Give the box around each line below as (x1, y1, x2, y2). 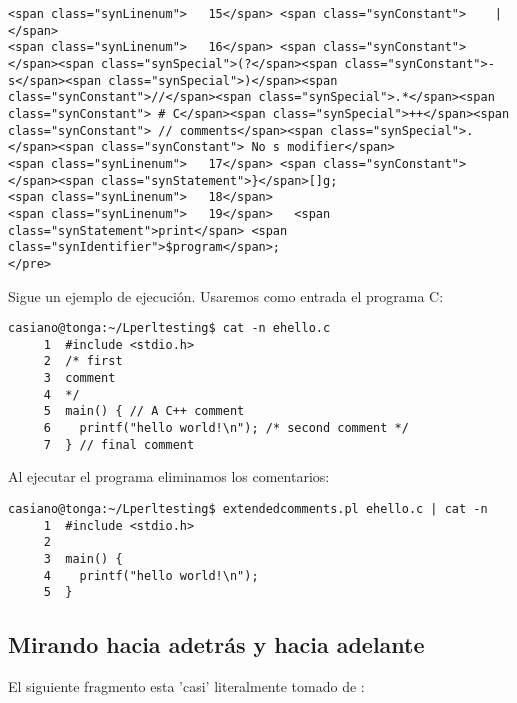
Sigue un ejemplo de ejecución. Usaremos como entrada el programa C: (8, 285, 444, 306)
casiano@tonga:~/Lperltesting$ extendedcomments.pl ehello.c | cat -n (8, 501, 488, 516)
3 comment (43, 371, 116, 386)
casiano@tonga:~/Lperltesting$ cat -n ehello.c (8, 321, 331, 336)
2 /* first (43, 354, 123, 369)
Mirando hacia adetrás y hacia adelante (8, 629, 425, 660)
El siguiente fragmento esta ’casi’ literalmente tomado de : (8, 676, 365, 697)
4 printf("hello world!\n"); (43, 568, 259, 583)
